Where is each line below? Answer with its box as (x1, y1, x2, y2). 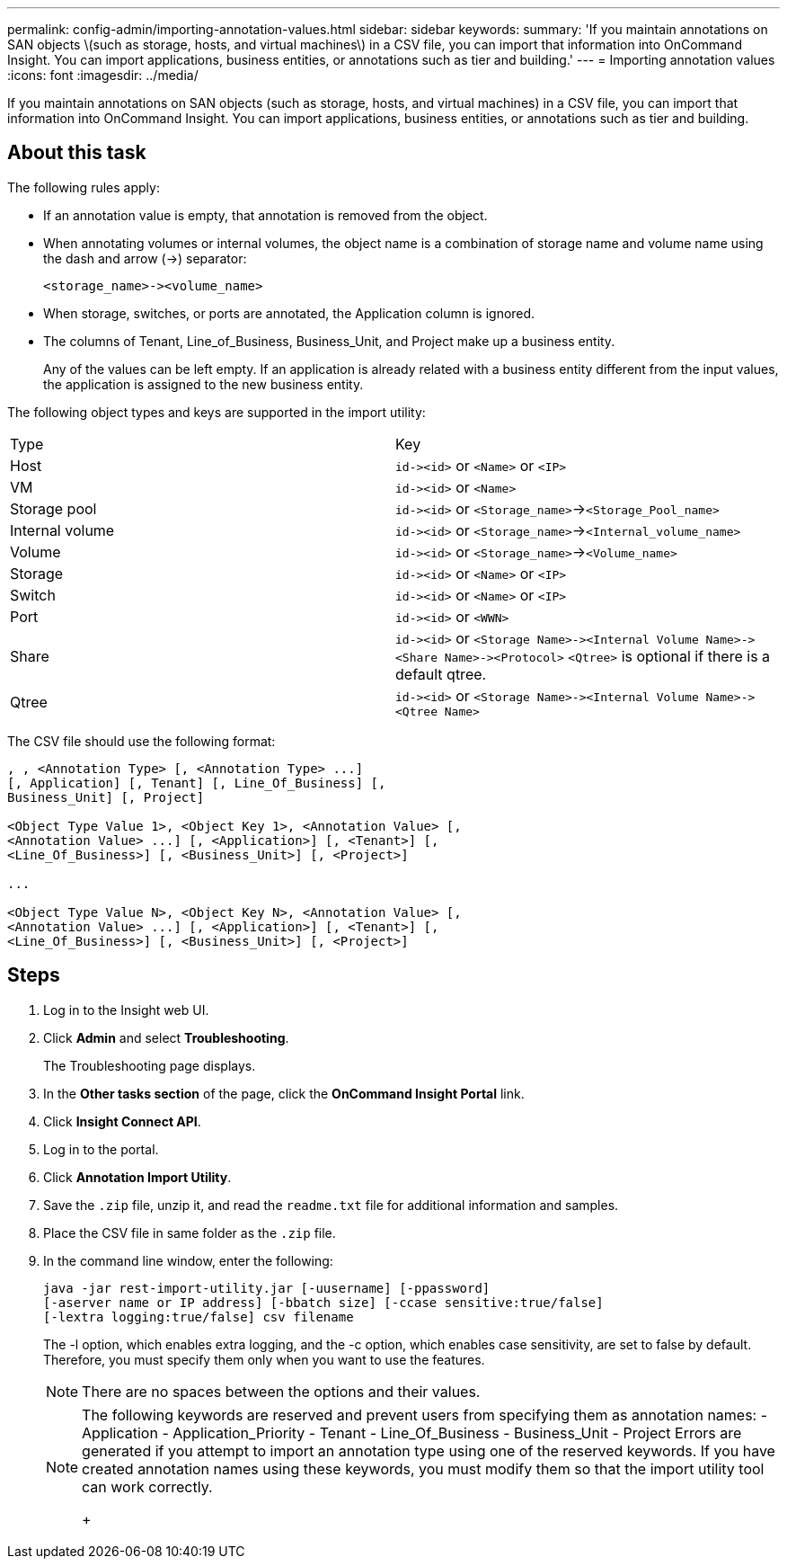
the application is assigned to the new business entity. (43, 376, 364, 392)
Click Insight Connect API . (43, 1113, 201, 1129)
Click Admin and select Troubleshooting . (43, 1029, 289, 1045)
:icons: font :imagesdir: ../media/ (7, 67, 199, 83)
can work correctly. (82, 1477, 213, 1496)
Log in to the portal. (43, 1141, 159, 1157)
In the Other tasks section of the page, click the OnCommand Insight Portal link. (43, 1085, 525, 1101)
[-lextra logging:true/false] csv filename (43, 1309, 354, 1324)
